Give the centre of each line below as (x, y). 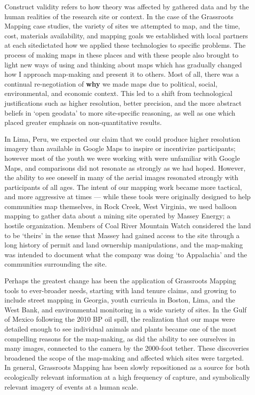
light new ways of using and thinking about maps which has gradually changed (123, 64)
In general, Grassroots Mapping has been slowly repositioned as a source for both (127, 367)
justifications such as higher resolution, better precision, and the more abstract (123, 103)
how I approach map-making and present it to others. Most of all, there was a (122, 74)
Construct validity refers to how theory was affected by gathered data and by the (127, 6)
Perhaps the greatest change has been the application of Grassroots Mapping (120, 281)
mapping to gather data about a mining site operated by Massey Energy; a (117, 216)
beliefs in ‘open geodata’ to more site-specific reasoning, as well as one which (120, 112)
